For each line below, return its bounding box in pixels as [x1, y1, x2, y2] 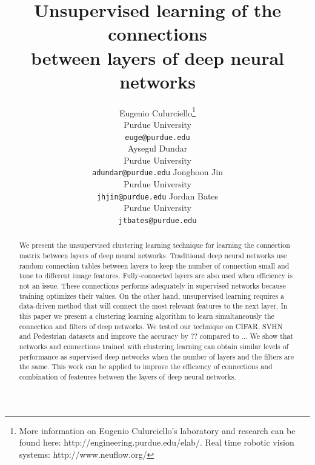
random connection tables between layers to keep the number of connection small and [19, 260, 290, 270]
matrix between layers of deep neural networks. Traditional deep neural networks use [19, 250, 287, 260]
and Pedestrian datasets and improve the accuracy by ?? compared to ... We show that [19, 331, 294, 341]
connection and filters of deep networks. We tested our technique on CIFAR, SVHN [19, 321, 283, 331]
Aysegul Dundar [127, 142, 188, 155]
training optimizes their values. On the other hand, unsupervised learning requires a [19, 290, 285, 301]
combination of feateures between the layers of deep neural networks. [19, 371, 236, 381]
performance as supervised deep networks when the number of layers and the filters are [19, 351, 294, 361]
